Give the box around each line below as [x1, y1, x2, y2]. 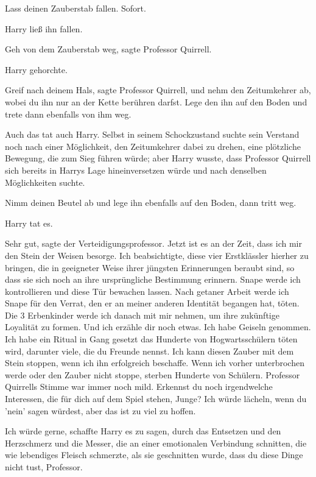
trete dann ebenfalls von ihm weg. [5, 107, 132, 120]
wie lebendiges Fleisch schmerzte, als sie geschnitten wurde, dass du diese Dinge [5, 448, 303, 461]
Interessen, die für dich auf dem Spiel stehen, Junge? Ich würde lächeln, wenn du [5, 392, 307, 405]
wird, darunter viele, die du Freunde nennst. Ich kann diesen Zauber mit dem [5, 344, 294, 357]
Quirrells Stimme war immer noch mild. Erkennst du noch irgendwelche [5, 380, 273, 393]
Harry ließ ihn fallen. [5, 22, 83, 35]
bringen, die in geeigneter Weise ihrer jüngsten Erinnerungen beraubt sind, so [5, 261, 295, 274]
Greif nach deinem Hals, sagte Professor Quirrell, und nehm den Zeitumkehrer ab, [5, 83, 311, 96]
